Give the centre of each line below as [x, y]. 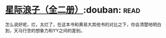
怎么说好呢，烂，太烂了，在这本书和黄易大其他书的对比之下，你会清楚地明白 [83, 24]
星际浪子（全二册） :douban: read [73, 10]
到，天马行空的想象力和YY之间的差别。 [45, 30]
